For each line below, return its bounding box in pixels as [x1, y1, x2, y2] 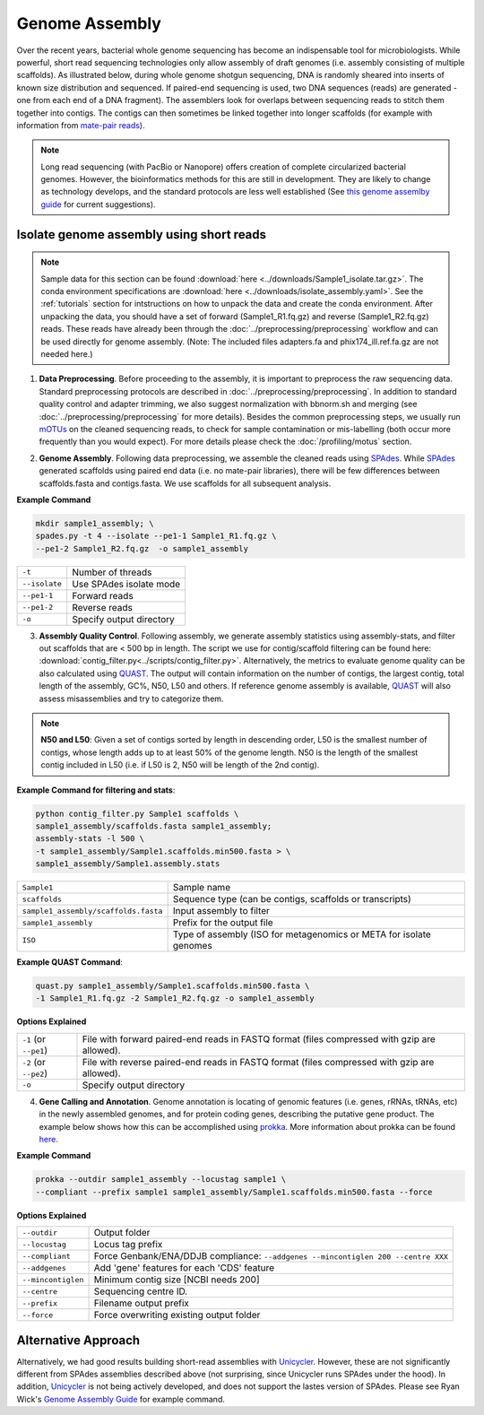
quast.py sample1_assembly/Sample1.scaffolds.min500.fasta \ [35, 981, 310, 991]
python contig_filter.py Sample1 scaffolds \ [35, 808, 239, 819]
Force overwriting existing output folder [93, 1309, 261, 1322]
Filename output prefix [93, 1297, 190, 1309]
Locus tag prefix [93, 1238, 163, 1251]
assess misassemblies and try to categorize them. [39, 693, 224, 704]
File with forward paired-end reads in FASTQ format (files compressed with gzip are [82, 1032, 436, 1045]
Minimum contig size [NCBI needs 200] [93, 1273, 260, 1286]
